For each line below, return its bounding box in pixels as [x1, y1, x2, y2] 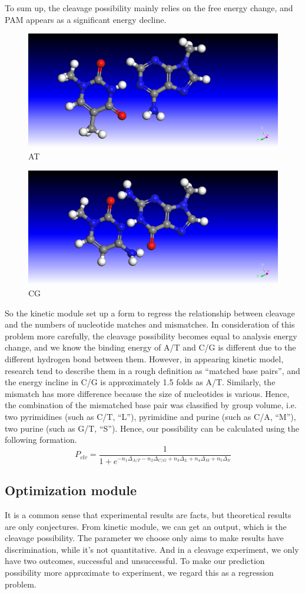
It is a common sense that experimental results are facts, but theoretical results [5, 509, 291, 521]
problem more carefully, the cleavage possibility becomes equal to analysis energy [5, 329, 297, 342]
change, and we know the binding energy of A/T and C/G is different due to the [5, 341, 296, 353]
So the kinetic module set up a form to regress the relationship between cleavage [5, 306, 295, 319]
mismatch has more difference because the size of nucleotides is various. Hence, [5, 387, 290, 399]
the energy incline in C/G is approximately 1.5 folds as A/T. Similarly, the [5, 376, 276, 388]
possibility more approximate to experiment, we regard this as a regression [5, 566, 274, 578]
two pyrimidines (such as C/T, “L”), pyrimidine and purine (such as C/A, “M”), [5, 410, 296, 422]
